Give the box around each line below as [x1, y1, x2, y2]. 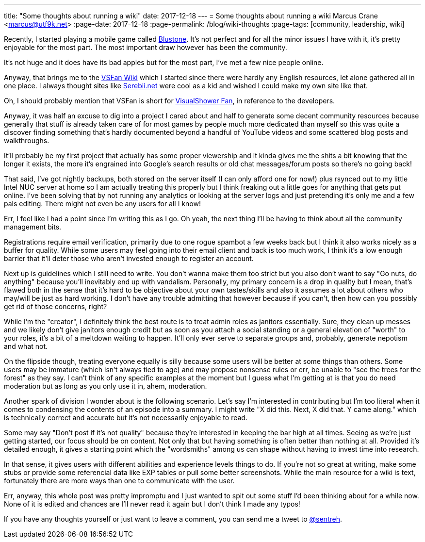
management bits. [4, 223, 62, 231]
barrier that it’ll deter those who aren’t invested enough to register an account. [4, 254, 254, 263]
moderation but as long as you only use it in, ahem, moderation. [4, 382, 207, 390]
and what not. [4, 342, 48, 350]
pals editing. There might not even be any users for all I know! [4, 199, 201, 208]
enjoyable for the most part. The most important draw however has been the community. [4, 43, 287, 51]
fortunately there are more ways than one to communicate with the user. [4, 476, 235, 485]
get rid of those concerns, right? [4, 302, 107, 311]
